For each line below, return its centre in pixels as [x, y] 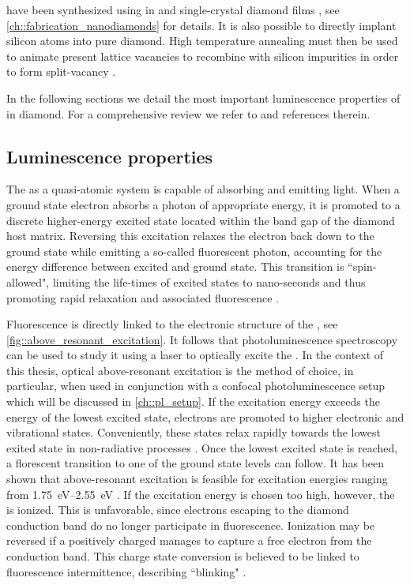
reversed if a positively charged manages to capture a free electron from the [189, 540]
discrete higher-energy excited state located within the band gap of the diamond [201, 220]
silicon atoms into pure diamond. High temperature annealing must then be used [202, 41]
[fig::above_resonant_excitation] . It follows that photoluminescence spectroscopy [202, 339]
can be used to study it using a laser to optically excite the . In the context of [195, 355]
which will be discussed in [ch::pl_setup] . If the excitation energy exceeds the [193, 401]
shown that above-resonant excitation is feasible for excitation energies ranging [197, 479]
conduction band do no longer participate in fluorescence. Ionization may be [191, 525]
